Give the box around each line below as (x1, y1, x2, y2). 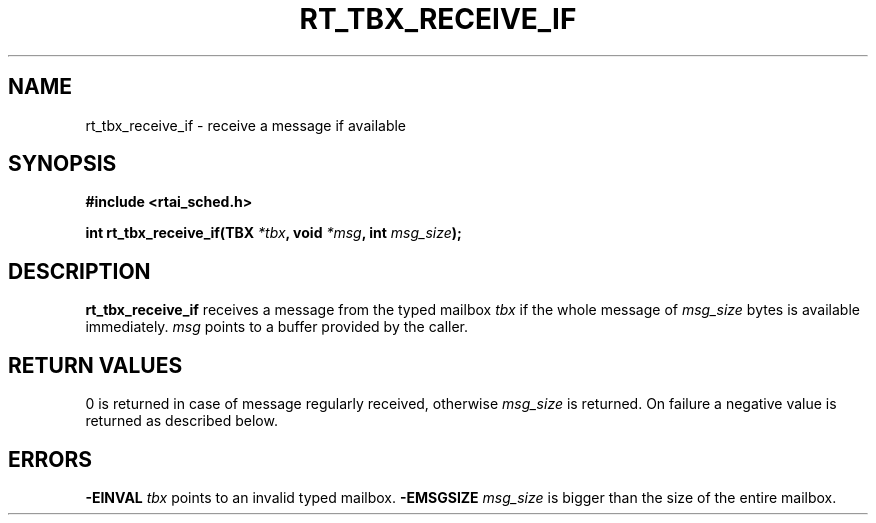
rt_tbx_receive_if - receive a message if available (85, 116, 407, 134)
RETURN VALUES (8, 352, 183, 378)
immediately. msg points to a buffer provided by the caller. (85, 318, 469, 336)
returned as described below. (85, 412, 278, 430)
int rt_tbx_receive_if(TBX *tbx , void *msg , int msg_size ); (85, 224, 462, 242)
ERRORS (8, 446, 93, 472)
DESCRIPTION (8, 258, 151, 284)
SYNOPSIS (8, 151, 117, 177)
